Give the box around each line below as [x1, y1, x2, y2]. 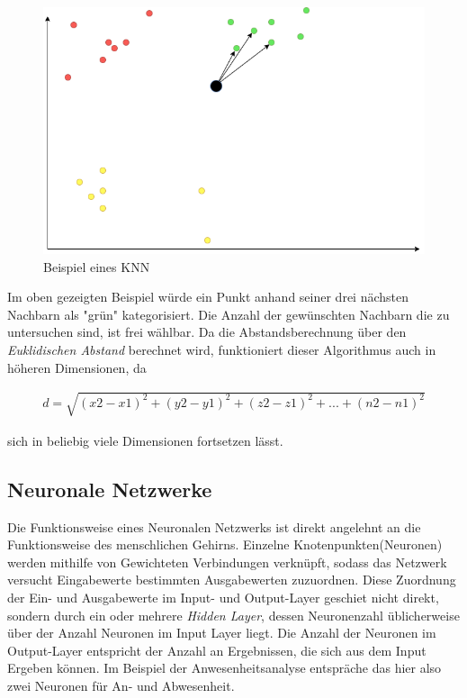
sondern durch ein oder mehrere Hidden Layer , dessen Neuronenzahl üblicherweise [7, 605, 460, 624]
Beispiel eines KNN [43, 257, 150, 276]
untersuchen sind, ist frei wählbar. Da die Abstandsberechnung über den [7, 322, 407, 341]
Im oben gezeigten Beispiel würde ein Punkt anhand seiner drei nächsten [7, 287, 409, 306]
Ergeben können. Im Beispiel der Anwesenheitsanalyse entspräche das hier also [7, 658, 442, 677]
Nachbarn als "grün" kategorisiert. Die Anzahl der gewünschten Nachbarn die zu [7, 304, 450, 323]
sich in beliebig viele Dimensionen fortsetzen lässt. [7, 431, 283, 449]
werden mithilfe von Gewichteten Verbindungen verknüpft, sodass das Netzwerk [7, 552, 447, 571]
